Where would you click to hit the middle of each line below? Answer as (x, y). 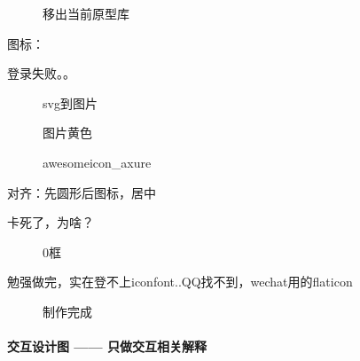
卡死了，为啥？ (51, 222)
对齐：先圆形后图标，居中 (82, 192)
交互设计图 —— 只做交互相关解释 (107, 346)
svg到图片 (70, 102)
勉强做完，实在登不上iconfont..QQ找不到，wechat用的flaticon (180, 282)
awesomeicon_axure (97, 162)
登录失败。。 (41, 73)
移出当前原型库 (86, 13)
